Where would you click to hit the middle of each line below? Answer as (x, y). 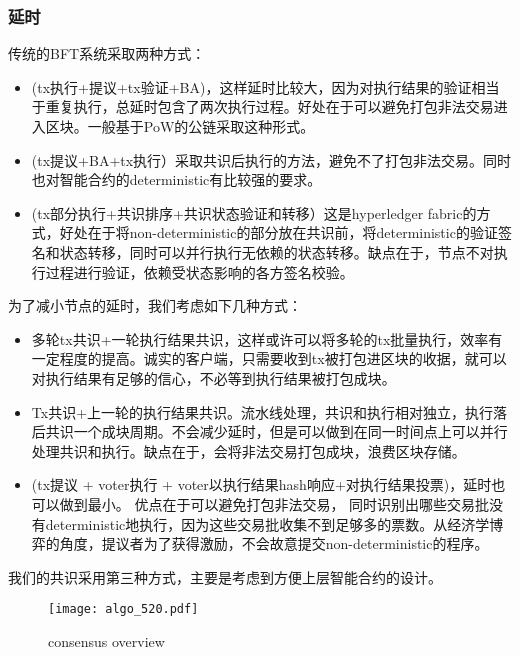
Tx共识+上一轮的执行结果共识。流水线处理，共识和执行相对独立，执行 (262, 411)
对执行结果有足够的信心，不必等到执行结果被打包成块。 (213, 377)
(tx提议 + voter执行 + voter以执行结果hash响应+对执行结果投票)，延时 (261, 484)
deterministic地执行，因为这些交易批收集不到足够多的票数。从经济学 (267, 523)
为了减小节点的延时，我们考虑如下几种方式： (155, 305)
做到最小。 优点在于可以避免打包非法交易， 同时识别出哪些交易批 (274, 503)
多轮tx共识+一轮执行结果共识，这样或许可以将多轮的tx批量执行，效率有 (267, 338)
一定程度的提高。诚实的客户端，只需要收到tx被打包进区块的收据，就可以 (269, 358)
